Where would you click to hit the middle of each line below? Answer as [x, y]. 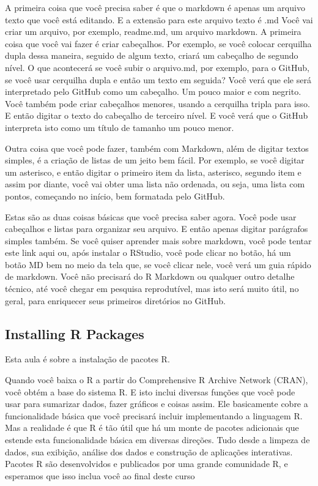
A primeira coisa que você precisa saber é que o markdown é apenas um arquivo [155, 7]
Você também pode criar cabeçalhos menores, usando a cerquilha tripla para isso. [157, 103]
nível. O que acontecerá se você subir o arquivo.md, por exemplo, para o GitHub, [157, 67]
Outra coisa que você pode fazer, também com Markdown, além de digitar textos [157, 148]
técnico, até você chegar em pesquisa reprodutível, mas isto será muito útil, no [152, 289]
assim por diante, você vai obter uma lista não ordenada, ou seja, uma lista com [155, 184]
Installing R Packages [75, 333]
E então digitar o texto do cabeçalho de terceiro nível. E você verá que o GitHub [157, 115]
